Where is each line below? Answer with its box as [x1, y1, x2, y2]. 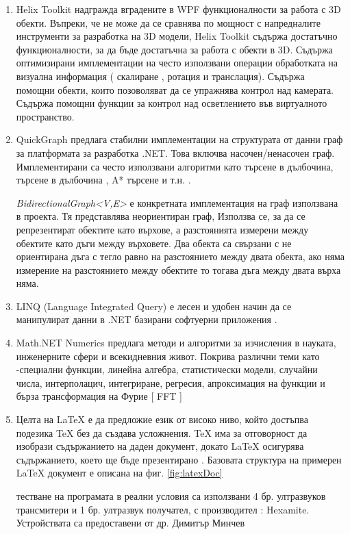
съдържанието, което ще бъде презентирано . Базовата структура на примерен [16, 452, 342, 466]
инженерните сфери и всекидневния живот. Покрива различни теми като [16, 348, 320, 363]
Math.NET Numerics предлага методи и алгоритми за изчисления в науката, [16, 335, 336, 350]
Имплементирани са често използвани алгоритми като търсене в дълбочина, [16, 159, 334, 173]
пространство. [16, 109, 75, 123]
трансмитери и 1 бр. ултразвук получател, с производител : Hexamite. [16, 502, 310, 516]
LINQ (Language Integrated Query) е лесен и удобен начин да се [16, 298, 292, 313]
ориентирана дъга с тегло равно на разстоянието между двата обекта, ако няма [16, 249, 345, 264]
